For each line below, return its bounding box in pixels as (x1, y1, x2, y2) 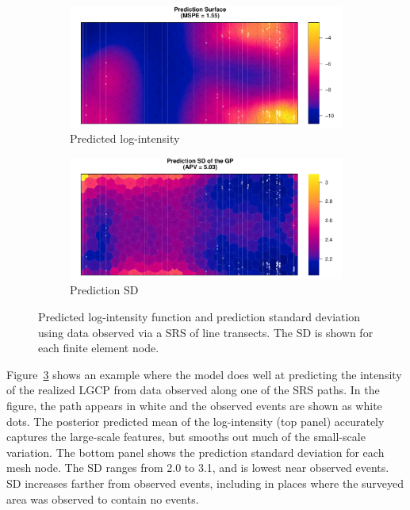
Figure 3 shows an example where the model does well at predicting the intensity (6, 366, 402, 382)
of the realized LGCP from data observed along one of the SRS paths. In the (6, 382, 380, 398)
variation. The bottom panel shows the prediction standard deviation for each (6, 443, 385, 460)
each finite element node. (38, 339, 159, 356)
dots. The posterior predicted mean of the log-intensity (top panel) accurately (6, 412, 385, 429)
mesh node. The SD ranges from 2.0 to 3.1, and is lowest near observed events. (6, 459, 389, 476)
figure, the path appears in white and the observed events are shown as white (6, 397, 382, 414)
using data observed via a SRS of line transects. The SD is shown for (38, 324, 374, 340)
